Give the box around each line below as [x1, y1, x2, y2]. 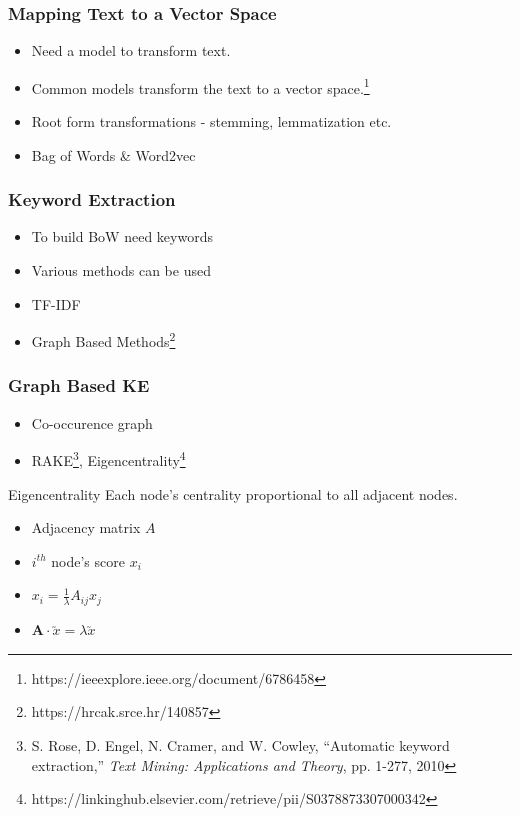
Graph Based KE [8, 373, 150, 398]
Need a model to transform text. [31, 40, 231, 61]
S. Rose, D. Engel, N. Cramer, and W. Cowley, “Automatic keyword [31, 734, 450, 755]
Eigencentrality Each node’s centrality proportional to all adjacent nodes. [8, 483, 458, 504]
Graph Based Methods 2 [31, 328, 176, 351]
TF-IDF [31, 293, 81, 314]
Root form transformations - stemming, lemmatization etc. [31, 111, 392, 132]
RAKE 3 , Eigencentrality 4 [31, 447, 186, 470]
